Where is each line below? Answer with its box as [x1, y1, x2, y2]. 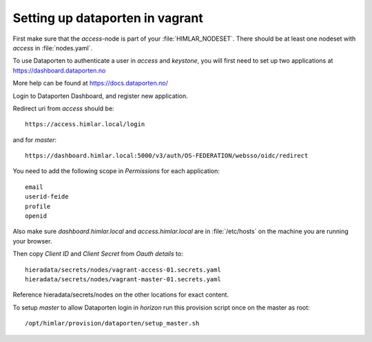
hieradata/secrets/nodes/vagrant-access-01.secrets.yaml [25, 265, 222, 274]
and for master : [12, 135, 57, 144]
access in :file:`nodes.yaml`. [12, 43, 93, 52]
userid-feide [25, 193, 69, 201]
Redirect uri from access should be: [12, 104, 114, 112]
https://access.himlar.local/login [25, 121, 145, 128]
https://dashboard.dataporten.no [12, 66, 106, 74]
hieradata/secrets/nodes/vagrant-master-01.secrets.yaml [25, 275, 222, 283]
